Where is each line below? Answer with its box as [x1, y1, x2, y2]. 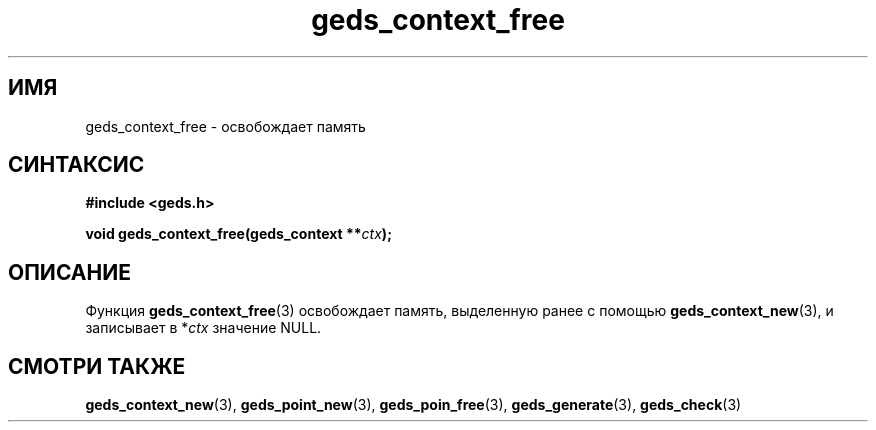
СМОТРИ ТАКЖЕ [8, 353, 186, 379]
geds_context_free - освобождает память [85, 117, 366, 135]
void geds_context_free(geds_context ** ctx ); [85, 225, 392, 243]
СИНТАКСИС [8, 152, 145, 178]
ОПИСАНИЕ [8, 259, 131, 285]
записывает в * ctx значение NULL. [85, 319, 322, 337]
